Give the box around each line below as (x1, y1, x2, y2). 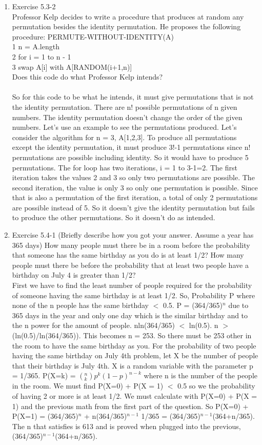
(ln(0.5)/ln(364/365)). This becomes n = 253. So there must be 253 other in (12, 330, 252, 340)
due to (228, 300, 249, 311)
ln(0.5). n (189, 320, 218, 331)
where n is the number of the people (144, 370, 257, 381)
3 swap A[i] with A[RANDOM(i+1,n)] (12, 61, 132, 72)
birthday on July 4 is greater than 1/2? (12, 269, 136, 280)
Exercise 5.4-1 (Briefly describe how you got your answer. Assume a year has (12, 229, 254, 240)
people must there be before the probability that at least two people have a (12, 259, 249, 270)
